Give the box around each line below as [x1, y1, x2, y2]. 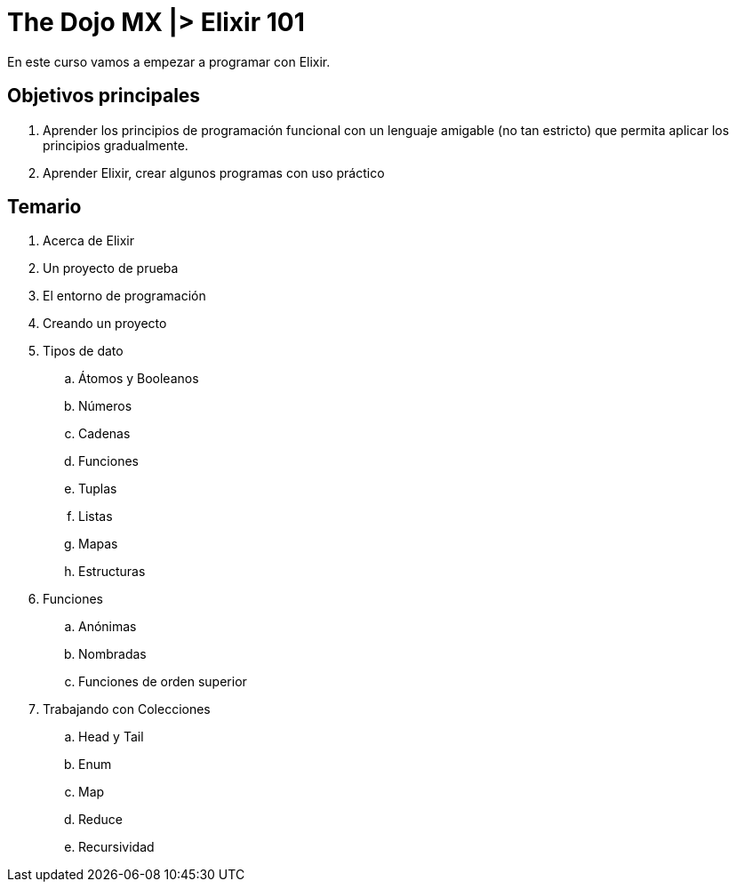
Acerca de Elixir [43, 233, 134, 249]
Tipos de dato [43, 343, 124, 359]
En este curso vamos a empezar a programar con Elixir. [7, 53, 331, 69]
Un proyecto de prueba [43, 260, 179, 276]
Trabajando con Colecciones [43, 701, 211, 717]
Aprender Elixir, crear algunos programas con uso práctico [43, 164, 385, 180]
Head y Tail [78, 729, 144, 745]
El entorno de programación [43, 288, 206, 304]
